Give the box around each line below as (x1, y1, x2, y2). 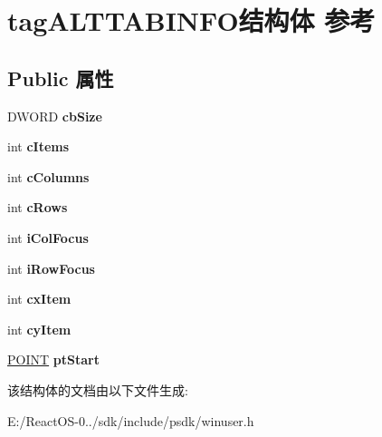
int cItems (7, 137, 70, 156)
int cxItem (7, 289, 72, 308)
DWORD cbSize (7, 106, 102, 125)
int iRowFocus (7, 258, 95, 277)
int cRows (7, 198, 68, 217)
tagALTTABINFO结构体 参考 (7, 2, 376, 39)
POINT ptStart (7, 350, 100, 369)
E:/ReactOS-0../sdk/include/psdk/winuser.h (7, 411, 254, 430)
